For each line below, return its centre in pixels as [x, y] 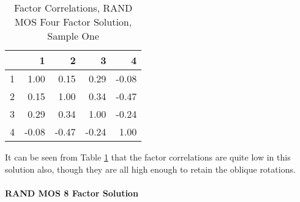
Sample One [73, 36]
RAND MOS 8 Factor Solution [72, 193]
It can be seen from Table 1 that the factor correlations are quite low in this [148, 157]
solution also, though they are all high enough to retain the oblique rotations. [150, 169]
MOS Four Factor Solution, [73, 22]
